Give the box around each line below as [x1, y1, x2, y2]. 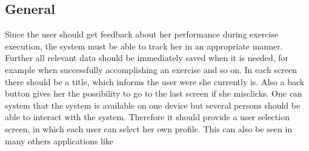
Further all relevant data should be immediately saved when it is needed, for [5, 51, 289, 64]
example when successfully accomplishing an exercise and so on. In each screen [5, 63, 297, 75]
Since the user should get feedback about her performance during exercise [5, 28, 279, 40]
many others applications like [5, 134, 114, 147]
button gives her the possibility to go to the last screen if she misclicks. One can [5, 87, 302, 100]
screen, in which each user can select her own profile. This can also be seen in [5, 122, 293, 135]
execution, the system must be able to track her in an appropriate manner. [5, 39, 283, 52]
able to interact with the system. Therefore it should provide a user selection [5, 111, 290, 123]
